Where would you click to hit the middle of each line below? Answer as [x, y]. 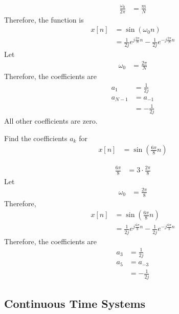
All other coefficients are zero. [51, 121]
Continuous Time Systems [75, 303]
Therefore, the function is [44, 19]
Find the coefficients [36, 138]
